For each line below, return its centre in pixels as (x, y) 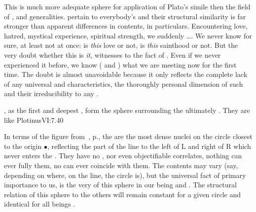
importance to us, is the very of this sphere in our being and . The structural (120, 185)
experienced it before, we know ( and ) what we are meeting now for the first (120, 64)
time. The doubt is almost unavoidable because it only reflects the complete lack (126, 74)
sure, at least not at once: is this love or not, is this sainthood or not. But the (121, 45)
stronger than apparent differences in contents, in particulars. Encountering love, (126, 26)
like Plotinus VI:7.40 (34, 120)
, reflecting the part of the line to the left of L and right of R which (149, 146)
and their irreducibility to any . (51, 93)
